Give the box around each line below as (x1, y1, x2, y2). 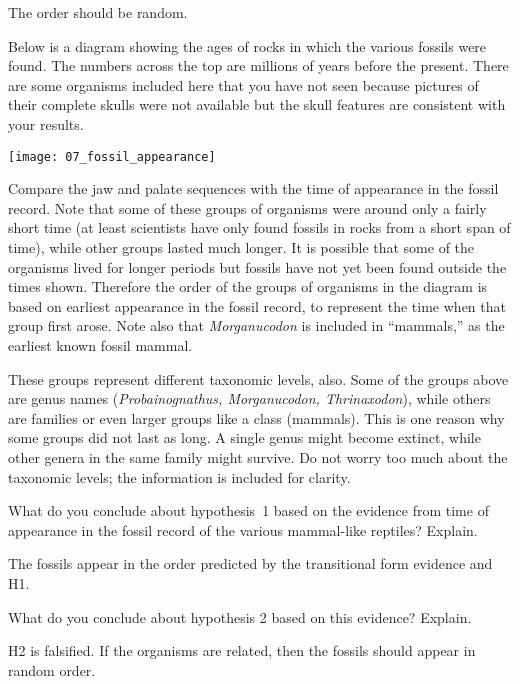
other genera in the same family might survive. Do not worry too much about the (8, 446, 508, 467)
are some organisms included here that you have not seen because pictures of (8, 74, 479, 95)
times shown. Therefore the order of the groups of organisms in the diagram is (8, 276, 488, 297)
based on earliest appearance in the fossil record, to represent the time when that (8, 295, 506, 316)
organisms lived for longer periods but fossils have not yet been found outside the (8, 256, 507, 277)
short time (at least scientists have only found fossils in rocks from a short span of (8, 217, 511, 238)
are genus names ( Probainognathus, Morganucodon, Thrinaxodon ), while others (8, 388, 491, 409)
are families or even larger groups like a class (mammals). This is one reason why (8, 407, 505, 428)
